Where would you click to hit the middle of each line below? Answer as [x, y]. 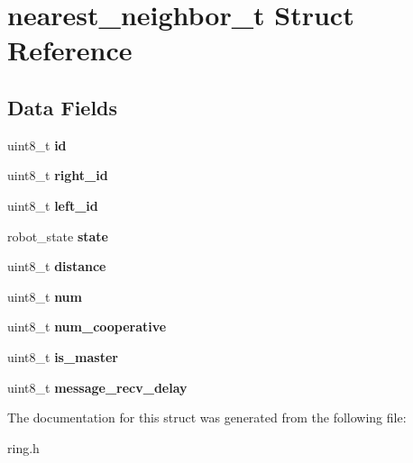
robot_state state [58, 236]
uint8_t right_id [58, 175]
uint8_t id [37, 145]
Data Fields [63, 107]
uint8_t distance [57, 266]
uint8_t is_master [63, 356]
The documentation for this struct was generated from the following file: [207, 418]
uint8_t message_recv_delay [97, 387]
